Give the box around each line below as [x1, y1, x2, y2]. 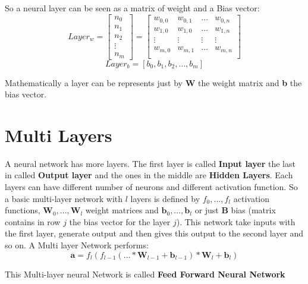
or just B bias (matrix [194, 204, 276, 216]
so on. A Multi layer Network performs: [5, 239, 149, 251]
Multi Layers [5, 122, 112, 147]
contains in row [5, 215, 61, 228]
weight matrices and [85, 204, 159, 216]
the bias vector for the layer [69, 215, 171, 228]
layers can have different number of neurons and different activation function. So [5, 181, 298, 193]
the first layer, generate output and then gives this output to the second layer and [5, 227, 304, 239]
